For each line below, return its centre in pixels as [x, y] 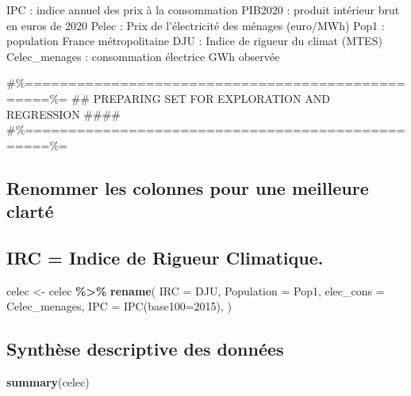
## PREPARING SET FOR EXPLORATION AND [200, 98]
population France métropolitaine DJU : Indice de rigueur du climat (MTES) [194, 41]
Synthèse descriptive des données [145, 349]
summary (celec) [48, 382]
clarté [30, 211]
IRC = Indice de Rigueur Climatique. [165, 257]
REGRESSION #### [63, 114]
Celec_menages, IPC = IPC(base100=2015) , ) [119, 306]
